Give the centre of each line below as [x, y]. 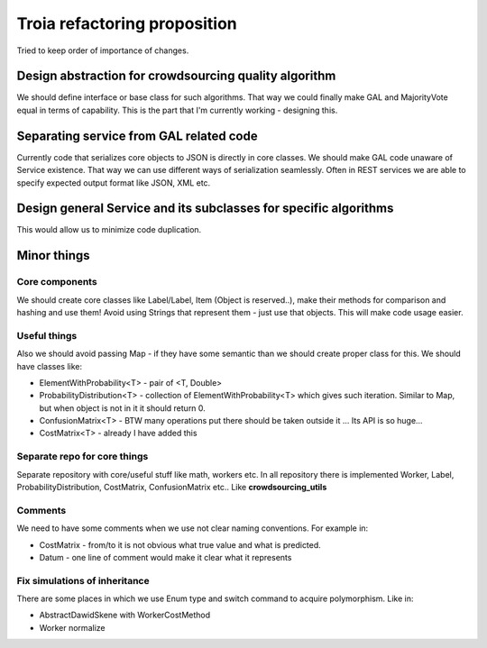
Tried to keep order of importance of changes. [103, 50]
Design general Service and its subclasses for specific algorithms [205, 209]
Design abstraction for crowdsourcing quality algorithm [176, 76]
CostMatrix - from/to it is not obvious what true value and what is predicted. [180, 544]
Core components [57, 282]
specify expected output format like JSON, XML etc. [114, 183]
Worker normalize [72, 627]
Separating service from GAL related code [137, 136]
